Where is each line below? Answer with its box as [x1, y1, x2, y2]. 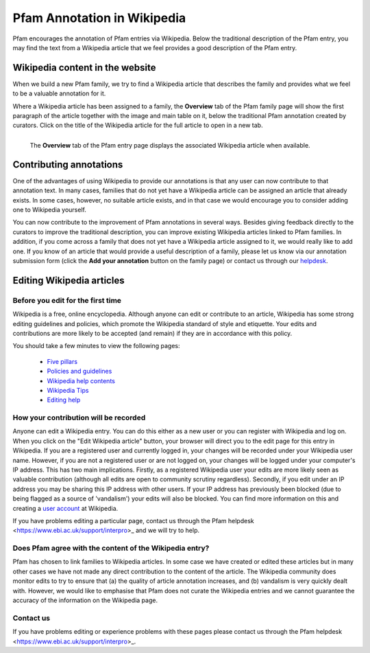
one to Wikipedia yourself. [12, 206, 87, 214]
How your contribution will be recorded [12, 413, 146, 422]
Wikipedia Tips [47, 386, 89, 394]
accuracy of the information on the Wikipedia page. [12, 596, 158, 604]
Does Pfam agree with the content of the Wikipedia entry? [12, 543, 210, 553]
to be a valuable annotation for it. [12, 89, 106, 98]
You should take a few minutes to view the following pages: [12, 342, 181, 350]
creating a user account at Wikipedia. [12, 504, 119, 512]
